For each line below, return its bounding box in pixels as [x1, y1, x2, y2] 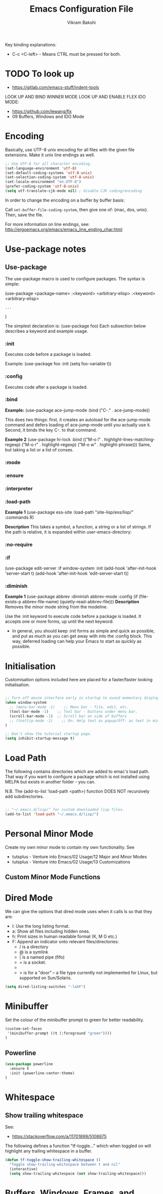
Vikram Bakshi [67, 19, 96, 25]
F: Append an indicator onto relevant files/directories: [12, 939, 119, 945]
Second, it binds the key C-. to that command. [5, 427, 97, 433]
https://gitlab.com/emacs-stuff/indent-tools [12, 84, 99, 90]
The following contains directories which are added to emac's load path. [5, 768, 149, 775]
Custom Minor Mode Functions [5, 873, 100, 881]
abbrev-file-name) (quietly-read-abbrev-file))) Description [22, 599, 140, 605]
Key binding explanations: [5, 41, 57, 47]
